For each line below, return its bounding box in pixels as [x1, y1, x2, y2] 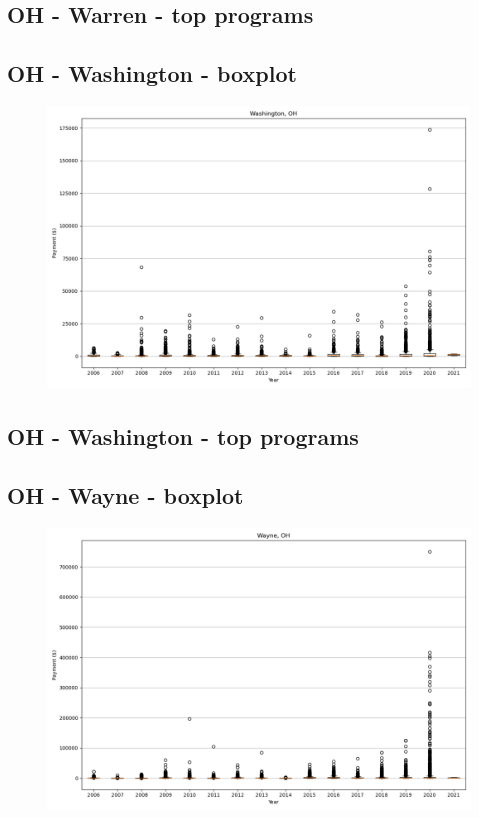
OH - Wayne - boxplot [7, 480, 244, 511]
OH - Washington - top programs [7, 421, 359, 452]
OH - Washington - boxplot [7, 58, 297, 89]
